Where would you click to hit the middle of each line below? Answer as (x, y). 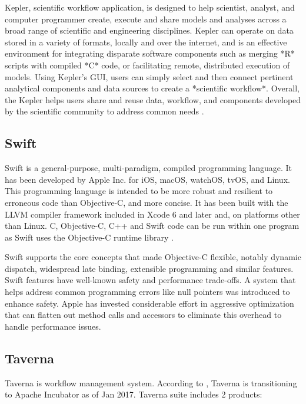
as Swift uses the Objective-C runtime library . (89, 237)
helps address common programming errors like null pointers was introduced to (147, 292)
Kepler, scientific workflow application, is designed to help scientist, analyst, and (150, 7)
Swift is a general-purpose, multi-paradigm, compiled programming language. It (149, 168)
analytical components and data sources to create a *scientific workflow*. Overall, (152, 88)
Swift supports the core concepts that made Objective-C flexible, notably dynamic (153, 257)
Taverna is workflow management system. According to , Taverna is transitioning (151, 382)
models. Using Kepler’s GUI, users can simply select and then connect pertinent (149, 76)
